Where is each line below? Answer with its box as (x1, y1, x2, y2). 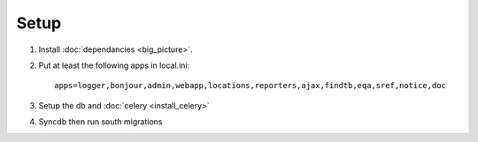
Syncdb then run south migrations (38, 116, 163, 127)
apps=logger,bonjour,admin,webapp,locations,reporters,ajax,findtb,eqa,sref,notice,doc (54, 80, 447, 91)
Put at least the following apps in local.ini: (38, 60, 190, 71)
